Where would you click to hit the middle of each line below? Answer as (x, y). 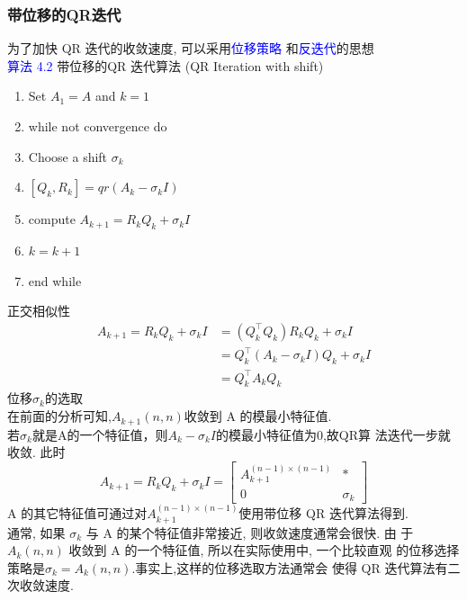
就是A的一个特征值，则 (100, 434)
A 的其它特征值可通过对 (77, 513)
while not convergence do (98, 126)
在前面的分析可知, (59, 416)
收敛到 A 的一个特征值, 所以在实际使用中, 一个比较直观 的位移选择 (264, 550)
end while (55, 280)
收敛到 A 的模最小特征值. (258, 416)
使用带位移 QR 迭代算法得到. (323, 513)
